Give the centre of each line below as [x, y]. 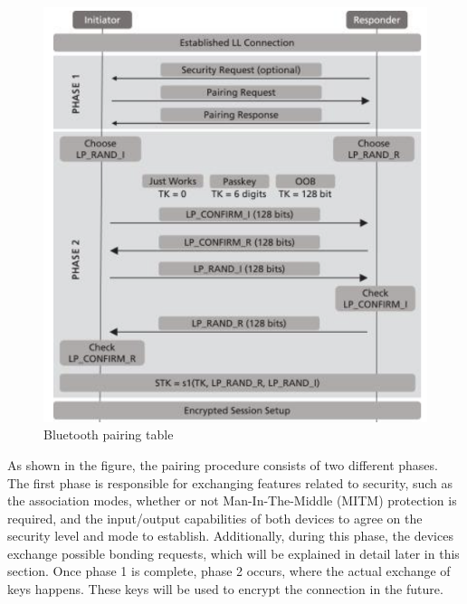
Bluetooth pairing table [109, 434]
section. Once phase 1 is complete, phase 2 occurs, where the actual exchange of [229, 571]
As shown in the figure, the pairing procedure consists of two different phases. [223, 464]
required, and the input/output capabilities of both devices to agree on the [215, 518]
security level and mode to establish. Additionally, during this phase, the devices [230, 536]
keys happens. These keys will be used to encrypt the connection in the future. [225, 589]
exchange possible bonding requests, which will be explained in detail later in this [233, 553]
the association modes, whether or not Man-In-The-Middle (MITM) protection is [232, 500]
